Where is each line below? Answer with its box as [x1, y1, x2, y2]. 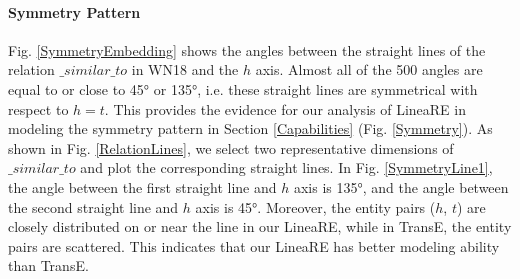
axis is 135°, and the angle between [293, 176, 509, 197]
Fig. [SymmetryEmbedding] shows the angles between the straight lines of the [8, 39, 486, 60]
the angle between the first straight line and [8, 176, 277, 197]
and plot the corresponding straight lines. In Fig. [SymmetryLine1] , [80, 157, 493, 178]
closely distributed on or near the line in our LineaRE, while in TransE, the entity [8, 216, 512, 237]
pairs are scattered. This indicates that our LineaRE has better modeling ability [8, 235, 500, 256]
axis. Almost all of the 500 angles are [255, 59, 483, 80]
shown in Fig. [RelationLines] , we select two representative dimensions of [8, 137, 454, 158]
